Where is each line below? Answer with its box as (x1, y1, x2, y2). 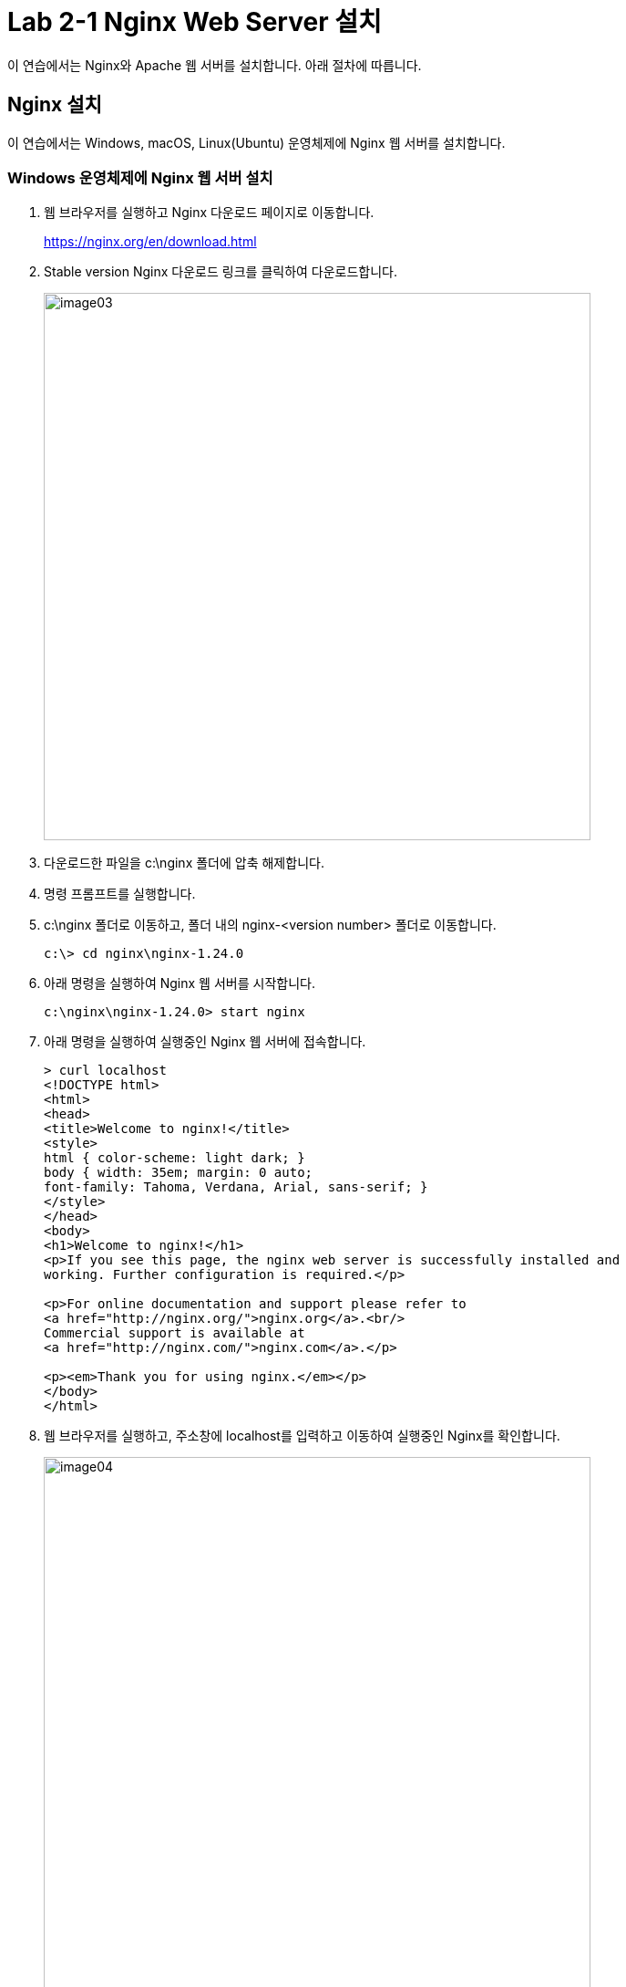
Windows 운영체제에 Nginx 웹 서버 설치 (7, 168, 273, 187)
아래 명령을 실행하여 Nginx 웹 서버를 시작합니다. (44, 975, 315, 992)
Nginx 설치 (7, 93, 102, 117)
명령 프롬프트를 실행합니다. (44, 886, 196, 902)
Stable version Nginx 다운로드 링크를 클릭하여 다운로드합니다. (44, 264, 398, 280)
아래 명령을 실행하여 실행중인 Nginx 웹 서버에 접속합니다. (44, 1034, 366, 1050)
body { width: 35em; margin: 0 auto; (44, 1165, 313, 1181)
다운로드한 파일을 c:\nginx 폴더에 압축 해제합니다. (44, 855, 324, 871)
